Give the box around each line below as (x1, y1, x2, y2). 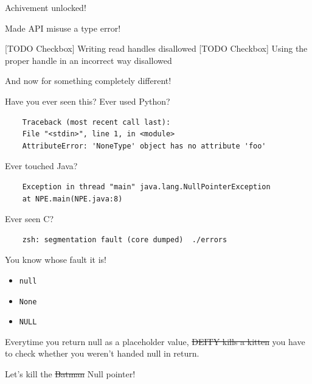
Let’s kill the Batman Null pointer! (5, 368, 136, 380)
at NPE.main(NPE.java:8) (22, 194, 123, 203)
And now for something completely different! (5, 74, 172, 87)
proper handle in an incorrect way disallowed (5, 54, 172, 66)
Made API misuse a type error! (5, 21, 121, 34)
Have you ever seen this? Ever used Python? (5, 94, 170, 107)
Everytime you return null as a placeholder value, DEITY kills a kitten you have (5, 335, 305, 347)
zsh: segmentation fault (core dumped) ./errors (22, 235, 227, 244)
